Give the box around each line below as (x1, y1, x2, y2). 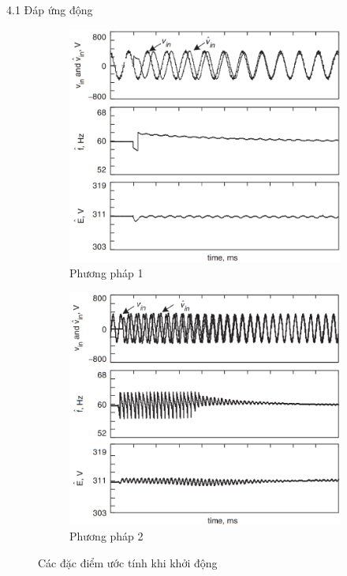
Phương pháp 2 (69, 527, 144, 544)
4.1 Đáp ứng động (6, 2, 93, 17)
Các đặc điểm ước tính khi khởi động (38, 554, 218, 570)
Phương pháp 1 (69, 265, 144, 281)
